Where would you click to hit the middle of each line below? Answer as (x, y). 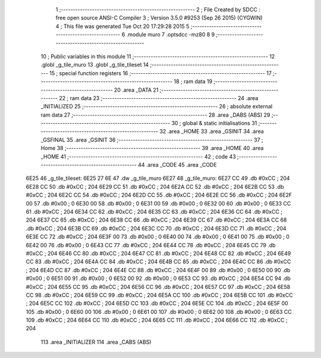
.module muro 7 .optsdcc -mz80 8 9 (171, 35)
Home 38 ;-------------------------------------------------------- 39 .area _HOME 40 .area (152, 148)
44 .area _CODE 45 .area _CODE (177, 165)
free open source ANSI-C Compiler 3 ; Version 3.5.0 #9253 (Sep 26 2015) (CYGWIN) (159, 18)
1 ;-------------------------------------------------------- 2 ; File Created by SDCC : (158, 10)
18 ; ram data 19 (193, 82)
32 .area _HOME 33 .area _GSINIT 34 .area (212, 132)
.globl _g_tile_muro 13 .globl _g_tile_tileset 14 (95, 65)
